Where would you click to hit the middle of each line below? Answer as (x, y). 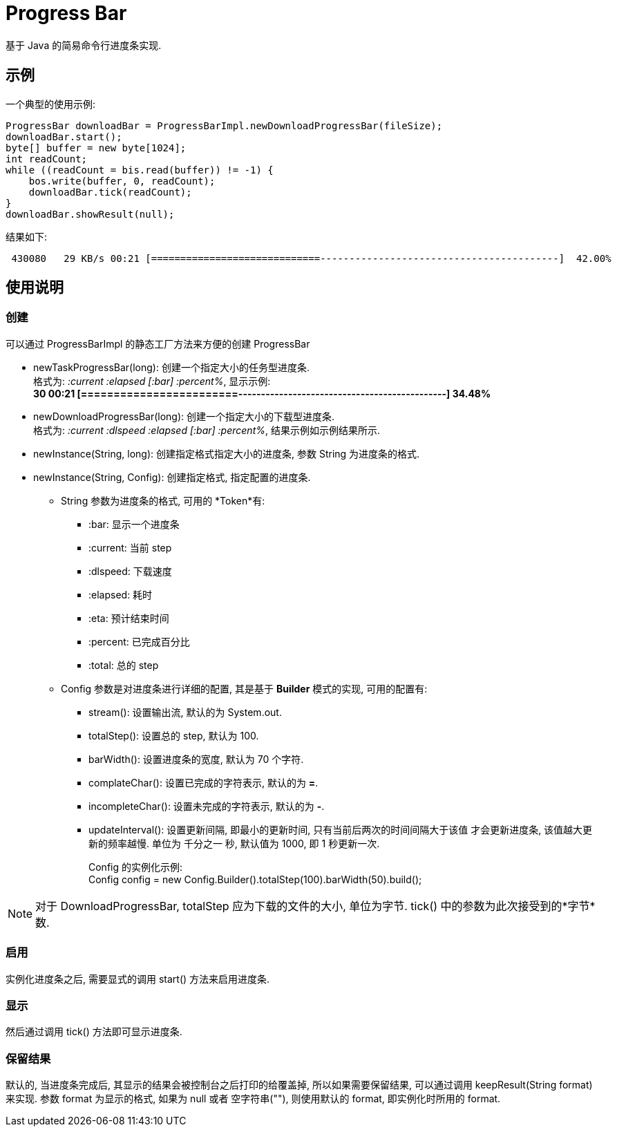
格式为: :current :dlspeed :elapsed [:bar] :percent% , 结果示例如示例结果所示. (207, 430)
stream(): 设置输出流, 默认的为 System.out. (185, 712)
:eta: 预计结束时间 (129, 618)
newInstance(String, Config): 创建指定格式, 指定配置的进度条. (172, 477)
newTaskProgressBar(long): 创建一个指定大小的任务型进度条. (171, 367)
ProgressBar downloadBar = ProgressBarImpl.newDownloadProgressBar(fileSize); (224, 125)
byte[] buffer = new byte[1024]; (96, 148)
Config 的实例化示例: (136, 867)
